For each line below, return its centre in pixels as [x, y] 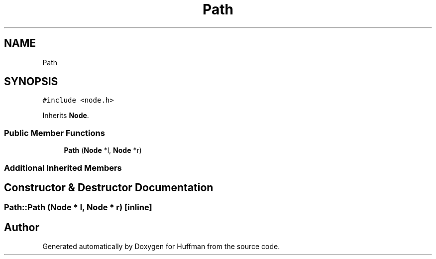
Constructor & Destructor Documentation [109, 187]
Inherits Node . [66, 116]
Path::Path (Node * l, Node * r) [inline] [78, 207]
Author [22, 227]
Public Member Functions [54, 133]
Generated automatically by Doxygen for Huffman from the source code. [161, 247]
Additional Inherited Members [63, 168]
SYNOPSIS [31, 82]
